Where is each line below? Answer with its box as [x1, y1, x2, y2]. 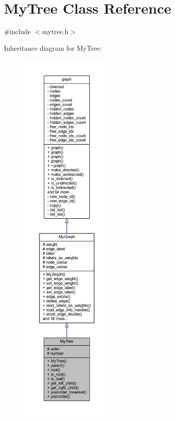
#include [4, 26, 31, 37]
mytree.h [42, 26, 69, 37]
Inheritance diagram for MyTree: [4, 42, 102, 53]
